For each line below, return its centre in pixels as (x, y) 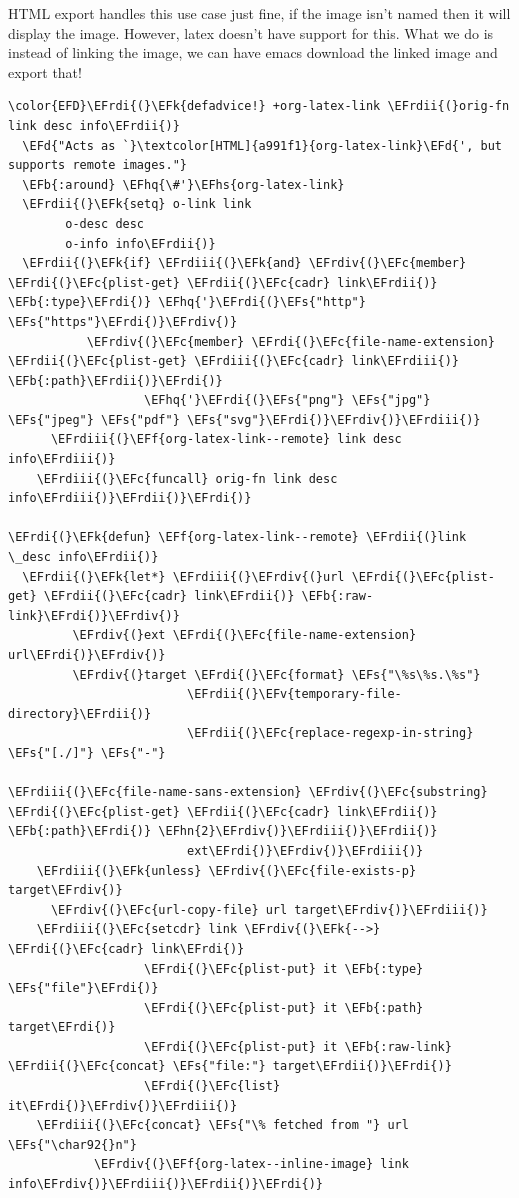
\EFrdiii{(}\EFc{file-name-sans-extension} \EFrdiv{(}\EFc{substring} (248, 792)
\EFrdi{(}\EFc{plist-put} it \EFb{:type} (284, 968)
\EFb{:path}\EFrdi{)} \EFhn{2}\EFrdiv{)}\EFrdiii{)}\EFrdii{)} (223, 831)
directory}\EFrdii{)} (80, 713)
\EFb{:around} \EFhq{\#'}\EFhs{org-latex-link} (183, 184)
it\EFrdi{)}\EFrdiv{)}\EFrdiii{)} (123, 1105)
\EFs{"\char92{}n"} (72, 1144)
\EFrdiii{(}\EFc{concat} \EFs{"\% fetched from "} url (222, 1125)
